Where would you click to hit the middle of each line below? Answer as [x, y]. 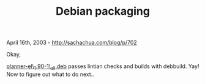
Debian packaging [102, 11]
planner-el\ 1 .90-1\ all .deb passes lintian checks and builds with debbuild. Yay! [103, 67]
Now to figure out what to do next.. [50, 74]
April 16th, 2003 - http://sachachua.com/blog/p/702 [72, 43]
